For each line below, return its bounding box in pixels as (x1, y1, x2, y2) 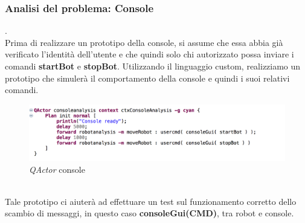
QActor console (29, 163, 85, 175)
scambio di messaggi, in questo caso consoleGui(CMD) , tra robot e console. (5, 207, 294, 219)
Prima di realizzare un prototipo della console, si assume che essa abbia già (5, 36, 283, 48)
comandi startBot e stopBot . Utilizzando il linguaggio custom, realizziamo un (5, 60, 301, 72)
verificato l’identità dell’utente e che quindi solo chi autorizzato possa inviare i (5, 48, 294, 60)
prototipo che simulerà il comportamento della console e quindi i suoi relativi (5, 71, 290, 84)
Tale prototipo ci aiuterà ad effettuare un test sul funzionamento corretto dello (5, 195, 297, 207)
